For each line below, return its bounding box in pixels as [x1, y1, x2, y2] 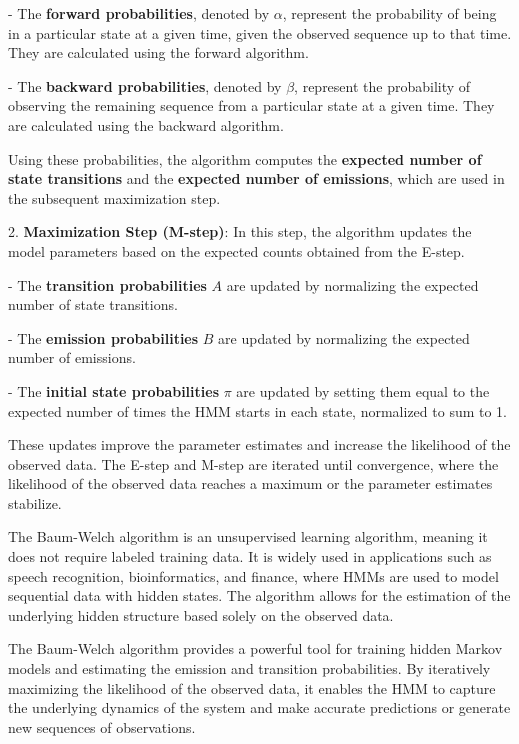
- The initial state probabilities [8, 380, 220, 401]
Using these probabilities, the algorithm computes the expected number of [8, 148, 482, 169]
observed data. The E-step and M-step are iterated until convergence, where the [8, 453, 499, 474]
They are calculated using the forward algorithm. [8, 42, 309, 63]
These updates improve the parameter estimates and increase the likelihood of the [8, 434, 511, 455]
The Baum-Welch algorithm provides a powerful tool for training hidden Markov [8, 638, 503, 659]
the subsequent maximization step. [8, 187, 221, 208]
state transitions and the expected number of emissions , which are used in [8, 168, 505, 189]
